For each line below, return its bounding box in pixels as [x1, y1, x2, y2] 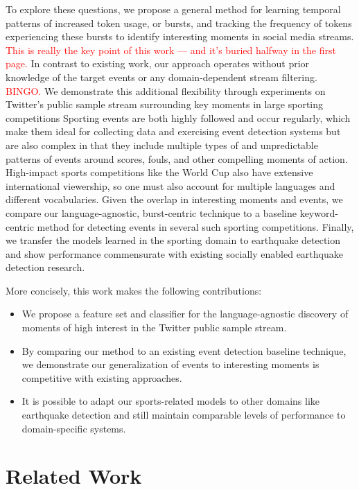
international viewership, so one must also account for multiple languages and [6, 178, 335, 193]
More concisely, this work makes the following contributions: [6, 283, 262, 297]
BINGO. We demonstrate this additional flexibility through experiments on [6, 83, 326, 98]
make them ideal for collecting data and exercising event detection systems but [6, 124, 341, 139]
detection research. [6, 260, 85, 274]
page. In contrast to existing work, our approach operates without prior [6, 56, 310, 71]
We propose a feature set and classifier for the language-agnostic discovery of [21, 306, 349, 321]
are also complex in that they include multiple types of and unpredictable [6, 137, 318, 152]
